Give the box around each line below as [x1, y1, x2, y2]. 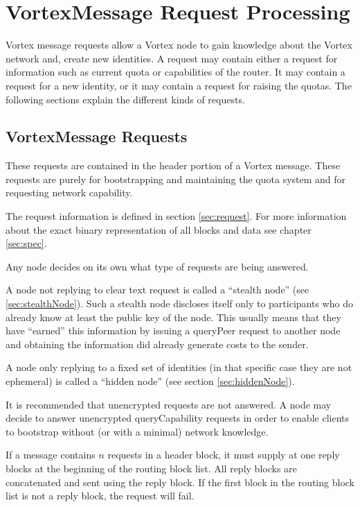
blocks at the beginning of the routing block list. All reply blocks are [6, 461, 297, 475]
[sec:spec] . [6, 236, 47, 250]
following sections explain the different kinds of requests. [6, 92, 245, 106]
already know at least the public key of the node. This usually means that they [6, 309, 341, 324]
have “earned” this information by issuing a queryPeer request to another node [6, 323, 341, 338]
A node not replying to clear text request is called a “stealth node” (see [6, 282, 309, 297]
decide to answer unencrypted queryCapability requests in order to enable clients [6, 411, 349, 425]
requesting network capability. [6, 185, 133, 200]
